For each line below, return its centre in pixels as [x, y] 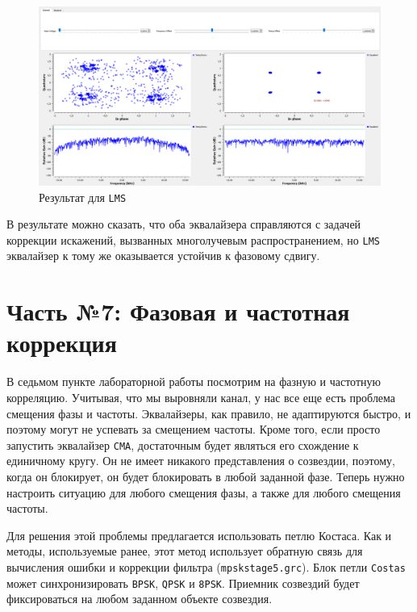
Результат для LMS [83, 197]
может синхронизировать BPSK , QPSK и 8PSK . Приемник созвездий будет [183, 583]
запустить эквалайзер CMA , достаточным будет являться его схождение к [183, 444]
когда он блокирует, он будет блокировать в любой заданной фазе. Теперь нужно [206, 476]
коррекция [62, 343]
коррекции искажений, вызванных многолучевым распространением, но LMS [194, 239]
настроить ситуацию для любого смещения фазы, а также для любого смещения [204, 492]
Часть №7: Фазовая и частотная [178, 311]
